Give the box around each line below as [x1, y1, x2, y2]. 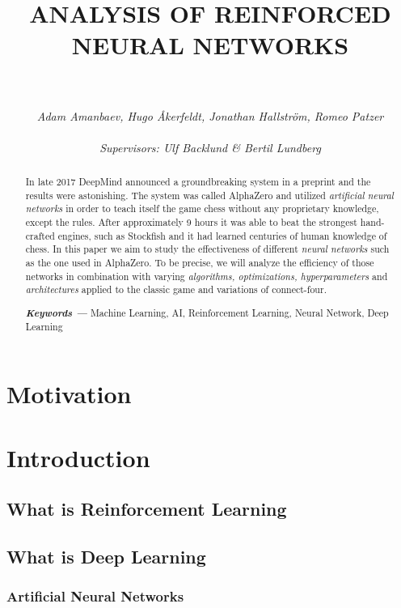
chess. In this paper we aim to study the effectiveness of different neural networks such [25, 242, 390, 256]
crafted [25, 228, 55, 242]
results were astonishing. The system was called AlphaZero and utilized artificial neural [25, 188, 394, 202]
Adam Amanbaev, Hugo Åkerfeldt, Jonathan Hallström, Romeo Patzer [36, 107, 384, 124]
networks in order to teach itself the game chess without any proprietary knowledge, [25, 202, 379, 215]
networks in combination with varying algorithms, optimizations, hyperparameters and [25, 269, 388, 283]
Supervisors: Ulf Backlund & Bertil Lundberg [99, 138, 321, 155]
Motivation [6, 377, 132, 410]
